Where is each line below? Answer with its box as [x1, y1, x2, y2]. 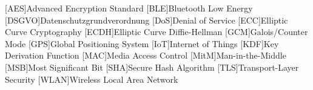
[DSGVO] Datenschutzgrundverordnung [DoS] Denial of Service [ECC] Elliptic [5, 13, 288, 26]
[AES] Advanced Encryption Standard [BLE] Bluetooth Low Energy [5, 2, 253, 14]
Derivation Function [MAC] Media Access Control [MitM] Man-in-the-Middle [5, 49, 286, 62]
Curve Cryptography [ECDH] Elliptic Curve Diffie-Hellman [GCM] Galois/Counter [5, 25, 308, 38]
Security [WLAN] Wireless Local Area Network [5, 72, 178, 85]
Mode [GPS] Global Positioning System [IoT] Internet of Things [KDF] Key [5, 37, 279, 50]
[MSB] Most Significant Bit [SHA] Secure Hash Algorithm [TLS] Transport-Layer [5, 60, 299, 73]
